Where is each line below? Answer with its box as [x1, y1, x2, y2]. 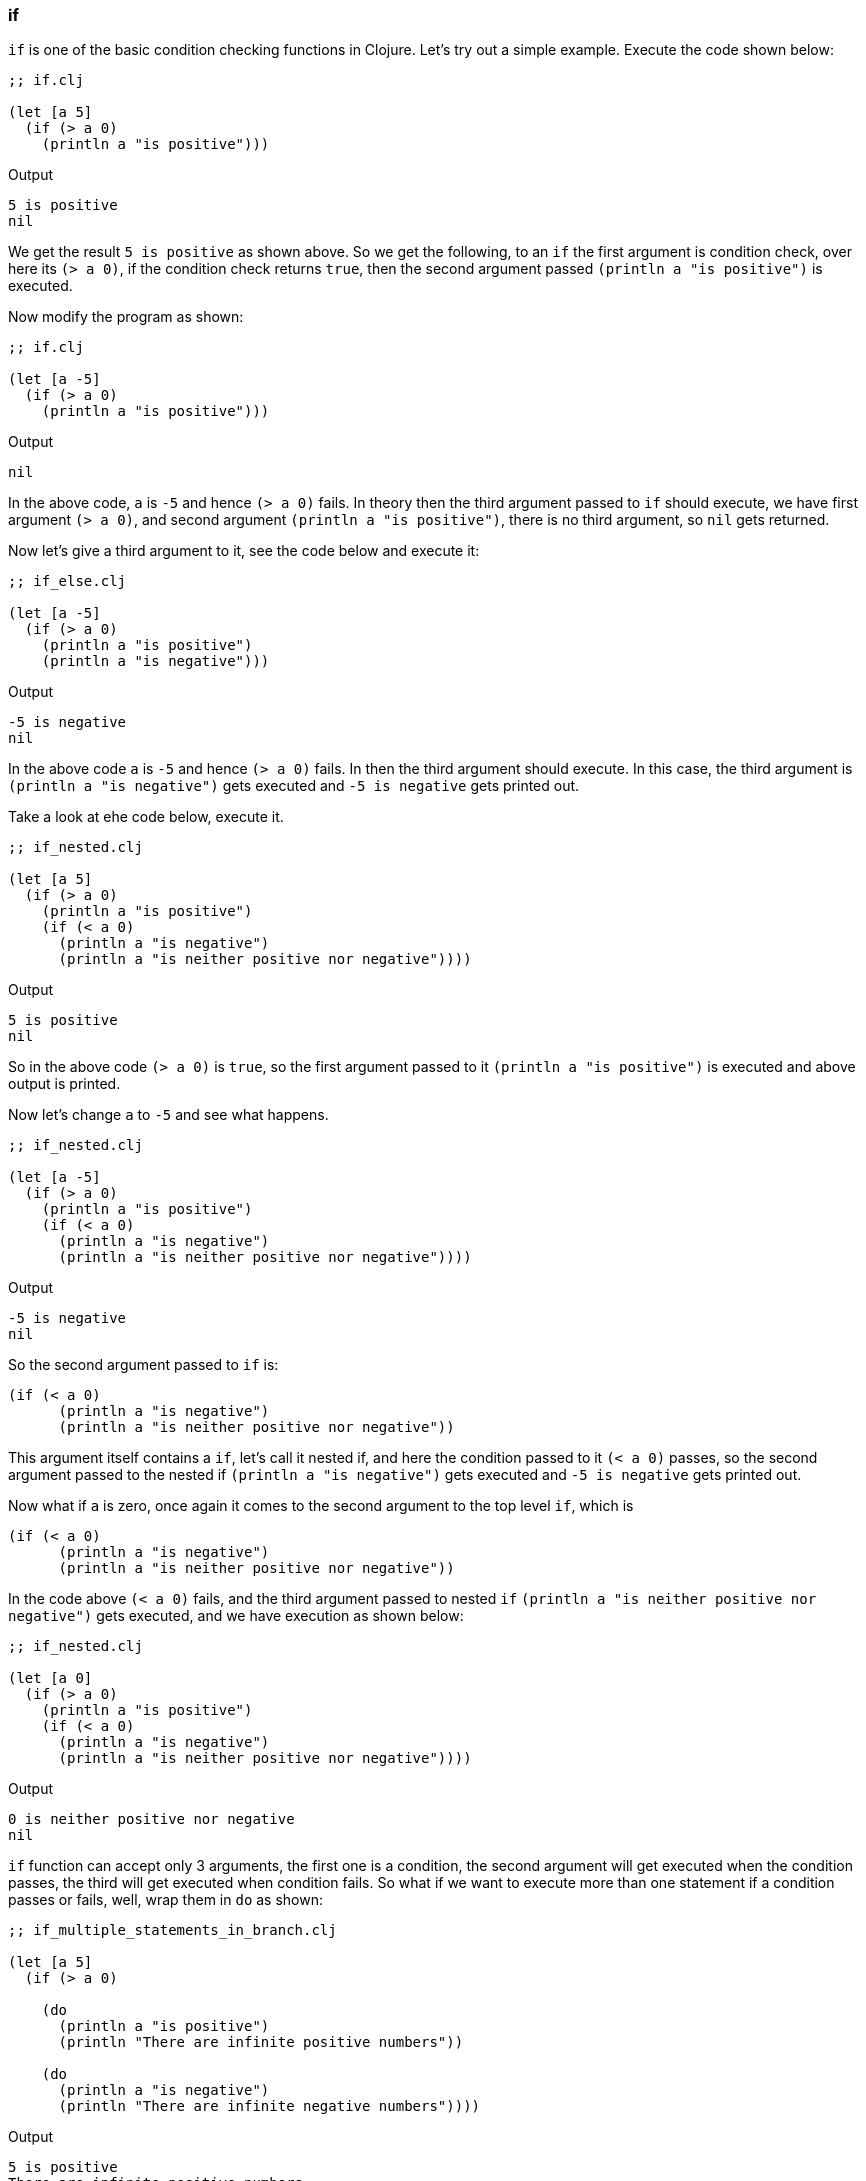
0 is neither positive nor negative [8, 1811, 295, 1828]
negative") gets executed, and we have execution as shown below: [8, 1607, 464, 1625]
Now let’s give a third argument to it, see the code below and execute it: [8, 542, 480, 560]
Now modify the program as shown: [8, 308, 244, 326]
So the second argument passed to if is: [8, 1356, 279, 1374]
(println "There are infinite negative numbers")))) [58, 2098, 481, 2115]
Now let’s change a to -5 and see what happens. [8, 1106, 329, 1124]
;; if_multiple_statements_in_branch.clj [8, 1922, 337, 1939]
